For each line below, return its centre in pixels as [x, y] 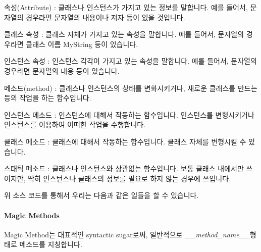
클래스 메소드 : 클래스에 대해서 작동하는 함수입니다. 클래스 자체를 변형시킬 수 [125, 141]
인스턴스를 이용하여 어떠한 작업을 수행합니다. [75, 124]
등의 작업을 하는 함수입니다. [48, 98]
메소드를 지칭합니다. [51, 244]
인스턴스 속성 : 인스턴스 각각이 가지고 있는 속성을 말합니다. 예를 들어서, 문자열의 [130, 61]
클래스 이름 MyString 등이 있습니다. [82, 44]
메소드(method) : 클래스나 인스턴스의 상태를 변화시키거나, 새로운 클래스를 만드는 [131, 88]
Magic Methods [32, 215]
